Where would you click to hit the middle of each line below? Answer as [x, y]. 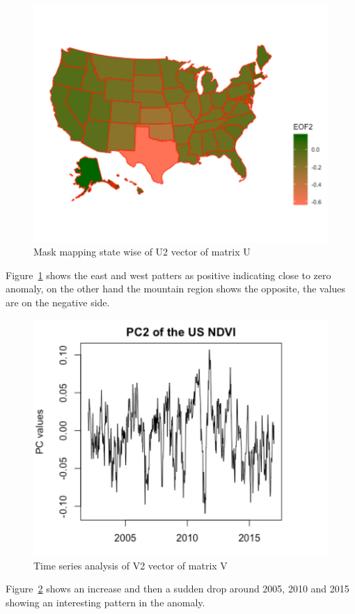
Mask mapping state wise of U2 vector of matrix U [142, 252]
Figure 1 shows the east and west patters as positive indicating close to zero [168, 275]
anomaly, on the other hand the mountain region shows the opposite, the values [176, 289]
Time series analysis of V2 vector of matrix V [131, 565]
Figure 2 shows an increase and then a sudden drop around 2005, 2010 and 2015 [177, 589]
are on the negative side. [58, 302]
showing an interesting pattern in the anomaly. [105, 602]
